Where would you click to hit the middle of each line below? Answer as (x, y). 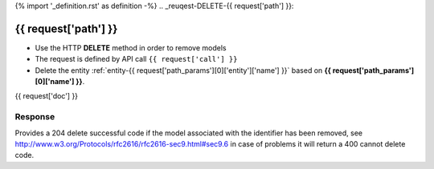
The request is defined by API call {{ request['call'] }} (136, 59)
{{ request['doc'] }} (47, 96)
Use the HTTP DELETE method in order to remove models (131, 47)
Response (35, 117)
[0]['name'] (55, 82)
